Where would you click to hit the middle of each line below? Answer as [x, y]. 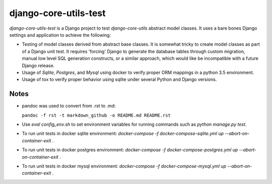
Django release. [38, 65]
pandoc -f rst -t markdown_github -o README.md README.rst [96, 115]
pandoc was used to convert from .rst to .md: [69, 106]
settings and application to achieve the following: [60, 35]
